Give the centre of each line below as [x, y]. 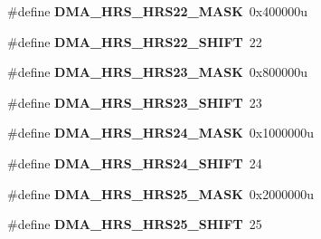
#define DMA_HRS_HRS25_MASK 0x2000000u [160, 193]
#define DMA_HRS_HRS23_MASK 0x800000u [157, 72]
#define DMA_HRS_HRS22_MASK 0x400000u [157, 11]
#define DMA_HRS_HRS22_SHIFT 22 [135, 41]
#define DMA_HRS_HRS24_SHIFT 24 [135, 163]
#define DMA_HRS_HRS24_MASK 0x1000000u [160, 133]
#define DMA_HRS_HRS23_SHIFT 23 [135, 102]
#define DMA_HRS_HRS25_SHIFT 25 [135, 224]
